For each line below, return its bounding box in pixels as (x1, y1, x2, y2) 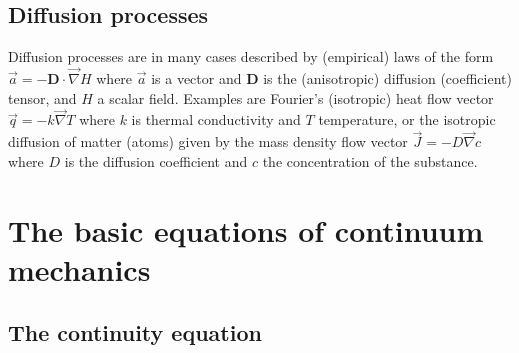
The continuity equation (8, 317, 262, 348)
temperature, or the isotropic (318, 109, 496, 130)
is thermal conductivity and (131, 109, 301, 130)
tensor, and (8, 87, 77, 108)
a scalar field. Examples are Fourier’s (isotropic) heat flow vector (97, 87, 494, 108)
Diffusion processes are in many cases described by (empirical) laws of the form (8, 46, 494, 67)
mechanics (8, 248, 151, 289)
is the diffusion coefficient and (64, 150, 248, 171)
